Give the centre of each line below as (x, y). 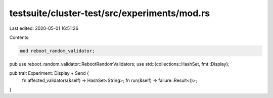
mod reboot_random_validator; (57, 51)
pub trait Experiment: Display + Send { (49, 73)
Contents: (19, 37)
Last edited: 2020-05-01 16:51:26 (44, 28)
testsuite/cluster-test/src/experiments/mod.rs (110, 13)
